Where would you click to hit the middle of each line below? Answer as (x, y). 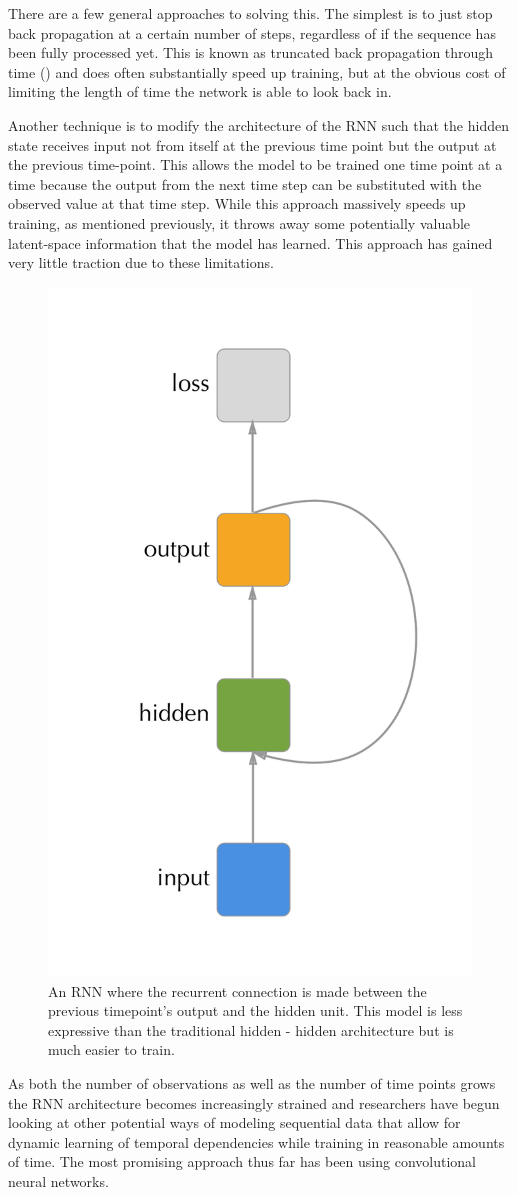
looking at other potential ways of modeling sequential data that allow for (234, 1122)
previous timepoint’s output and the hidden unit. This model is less (255, 1010)
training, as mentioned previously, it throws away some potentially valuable (239, 222)
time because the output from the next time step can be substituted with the (245, 183)
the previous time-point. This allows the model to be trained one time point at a (255, 164)
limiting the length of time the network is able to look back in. (200, 91)
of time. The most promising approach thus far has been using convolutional (242, 1161)
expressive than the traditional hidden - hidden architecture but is (251, 1029)
